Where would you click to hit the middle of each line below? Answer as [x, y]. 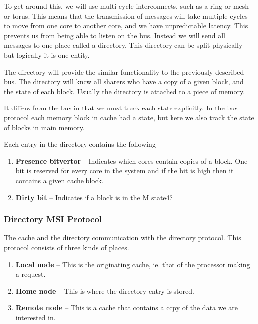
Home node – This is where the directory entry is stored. [105, 290]
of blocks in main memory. [44, 127]
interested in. [36, 317]
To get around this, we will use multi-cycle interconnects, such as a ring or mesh [127, 6]
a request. [31, 274]
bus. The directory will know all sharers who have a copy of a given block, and [124, 81]
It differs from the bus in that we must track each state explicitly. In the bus [121, 108]
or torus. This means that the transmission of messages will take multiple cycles [126, 16]
